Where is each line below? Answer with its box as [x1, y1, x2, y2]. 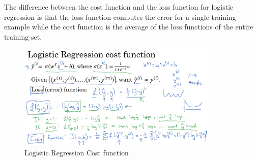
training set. [4, 31, 42, 42]
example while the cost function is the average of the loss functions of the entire [4, 21, 253, 32]
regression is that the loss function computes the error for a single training [4, 11, 236, 22]
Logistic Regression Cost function [24, 147, 129, 158]
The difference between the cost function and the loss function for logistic [4, 2, 234, 12]
